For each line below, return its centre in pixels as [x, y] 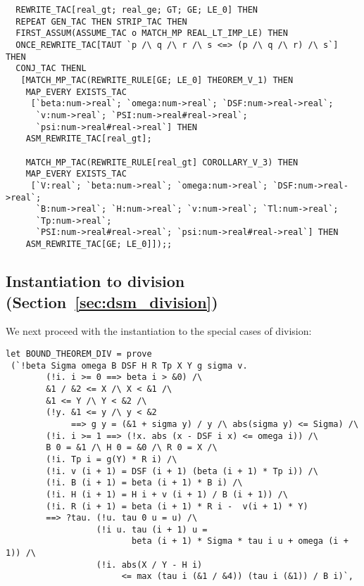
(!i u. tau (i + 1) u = [152, 529]
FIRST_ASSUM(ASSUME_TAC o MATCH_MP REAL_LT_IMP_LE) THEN [152, 33]
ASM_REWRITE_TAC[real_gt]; [89, 139]
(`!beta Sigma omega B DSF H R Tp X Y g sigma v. [129, 365]
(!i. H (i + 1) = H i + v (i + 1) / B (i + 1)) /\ [167, 494]
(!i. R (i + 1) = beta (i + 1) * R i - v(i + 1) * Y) [177, 506]
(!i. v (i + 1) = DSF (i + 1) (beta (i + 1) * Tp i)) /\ [182, 471]
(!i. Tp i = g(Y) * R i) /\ [112, 459]
